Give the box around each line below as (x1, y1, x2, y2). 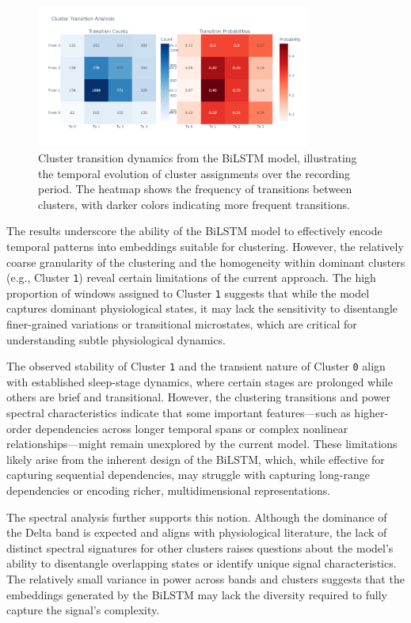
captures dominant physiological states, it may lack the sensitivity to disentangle (6, 300, 398, 317)
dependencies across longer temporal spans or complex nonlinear (35, 420, 348, 436)
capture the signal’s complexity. (6, 602, 160, 618)
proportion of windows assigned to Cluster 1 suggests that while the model (6, 284, 370, 301)
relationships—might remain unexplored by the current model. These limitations (6, 435, 398, 452)
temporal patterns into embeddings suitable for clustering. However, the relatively (6, 237, 404, 254)
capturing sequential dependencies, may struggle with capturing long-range (6, 466, 370, 483)
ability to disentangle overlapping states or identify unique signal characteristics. (6, 555, 397, 572)
